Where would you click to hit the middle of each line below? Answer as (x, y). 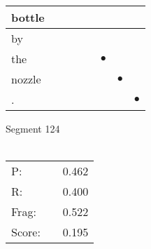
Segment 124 (33, 128)
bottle (28, 17)
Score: (26, 232)
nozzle (26, 79)
